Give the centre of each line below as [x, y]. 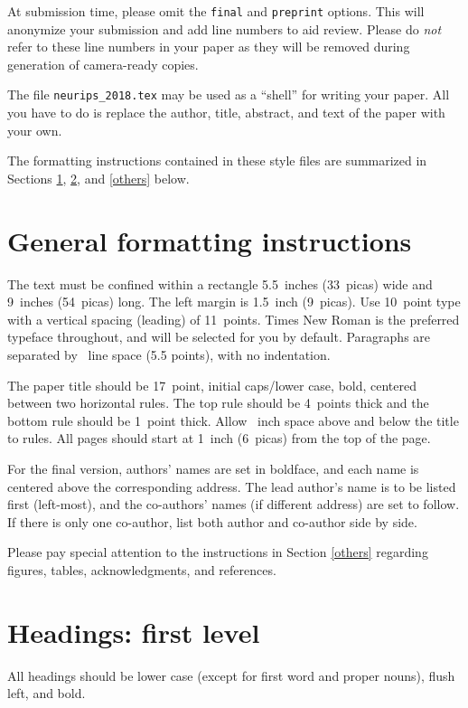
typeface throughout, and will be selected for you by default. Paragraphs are [219, 337]
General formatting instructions [210, 240]
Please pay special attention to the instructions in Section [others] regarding [218, 552]
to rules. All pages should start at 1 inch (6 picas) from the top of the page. [219, 438]
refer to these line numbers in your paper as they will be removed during [209, 47]
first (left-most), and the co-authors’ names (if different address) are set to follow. [234, 504]
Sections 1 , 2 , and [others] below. [98, 178]
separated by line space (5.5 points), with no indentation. [169, 354]
